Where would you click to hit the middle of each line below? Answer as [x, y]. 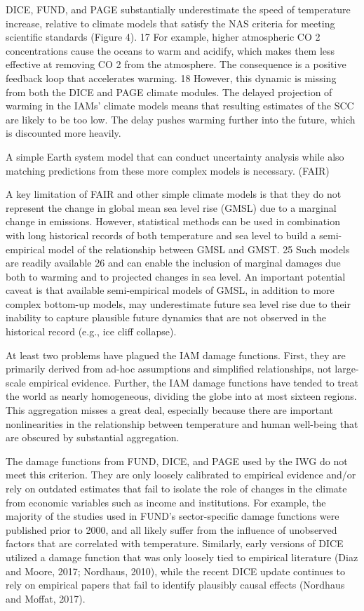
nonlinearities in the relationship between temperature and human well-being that [182, 423]
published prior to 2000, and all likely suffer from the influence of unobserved [171, 529]
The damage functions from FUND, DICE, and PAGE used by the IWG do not [177, 461]
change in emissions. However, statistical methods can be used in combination [173, 221]
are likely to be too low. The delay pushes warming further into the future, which [181, 119]
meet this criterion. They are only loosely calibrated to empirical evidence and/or [181, 475]
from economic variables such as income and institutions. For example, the [166, 502]
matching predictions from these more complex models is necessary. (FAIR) [168, 170]
